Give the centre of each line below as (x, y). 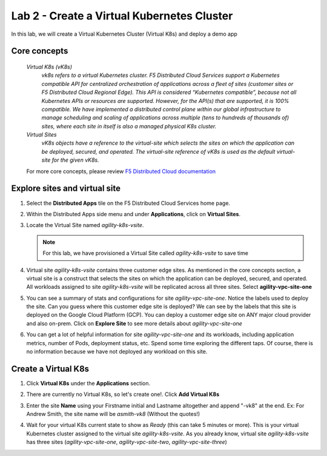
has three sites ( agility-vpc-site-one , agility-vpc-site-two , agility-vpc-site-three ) (127, 442)
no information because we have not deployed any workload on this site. (117, 352)
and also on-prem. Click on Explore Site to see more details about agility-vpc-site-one (134, 323)
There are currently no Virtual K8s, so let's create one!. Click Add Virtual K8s (123, 394)
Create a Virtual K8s (50, 368)
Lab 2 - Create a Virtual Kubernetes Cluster (122, 16)
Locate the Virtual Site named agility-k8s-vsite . (85, 225)
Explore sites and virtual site (66, 189)
